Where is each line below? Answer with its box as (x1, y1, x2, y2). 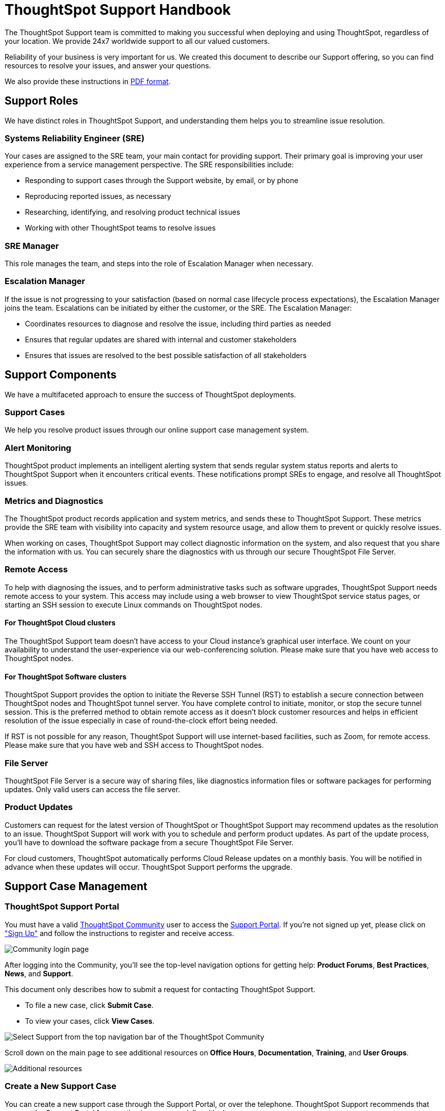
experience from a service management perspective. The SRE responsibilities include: (5, 160, 294, 169)
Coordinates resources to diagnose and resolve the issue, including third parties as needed (25, 319, 331, 328)
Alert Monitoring (5, 442, 71, 453)
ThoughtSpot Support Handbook (5, 1, 231, 18)
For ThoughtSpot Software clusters (5, 672, 127, 681)
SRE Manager (5, 240, 59, 251)
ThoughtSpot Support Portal (5, 901, 119, 912)
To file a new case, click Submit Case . (25, 1000, 154, 1009)
